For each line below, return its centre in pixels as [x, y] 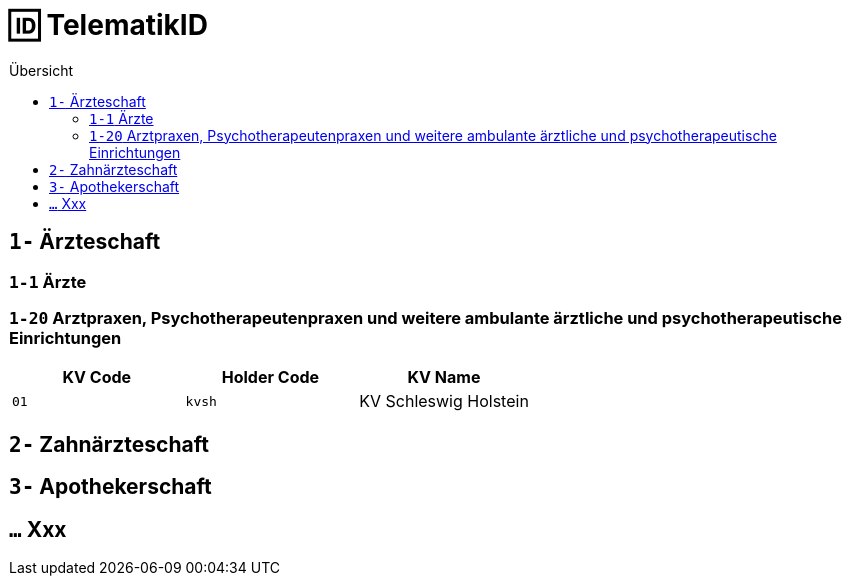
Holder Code [270, 377]
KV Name [444, 377]
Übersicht [41, 70]
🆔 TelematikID [108, 25]
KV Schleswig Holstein [444, 401]
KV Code [97, 377]
